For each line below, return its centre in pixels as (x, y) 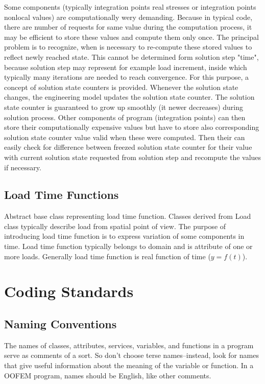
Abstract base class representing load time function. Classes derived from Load (128, 216)
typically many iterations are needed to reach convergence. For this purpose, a (126, 77)
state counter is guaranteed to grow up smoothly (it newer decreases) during (124, 107)
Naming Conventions (61, 324)
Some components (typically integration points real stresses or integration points (130, 7)
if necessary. (23, 167)
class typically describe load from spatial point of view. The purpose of (115, 226)
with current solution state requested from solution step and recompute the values (133, 157)
